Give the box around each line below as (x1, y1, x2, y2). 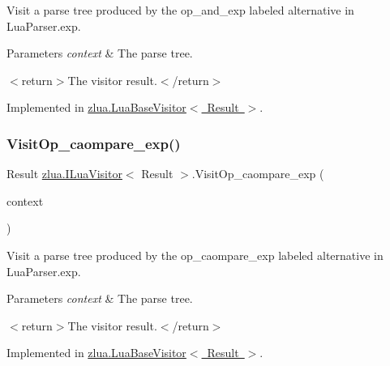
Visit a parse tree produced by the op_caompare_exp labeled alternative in (6, 246, 384, 263)
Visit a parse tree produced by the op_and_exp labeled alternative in (6, 2, 354, 18)
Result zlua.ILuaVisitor (6, 165, 122, 182)
